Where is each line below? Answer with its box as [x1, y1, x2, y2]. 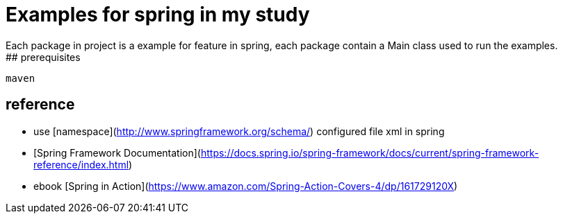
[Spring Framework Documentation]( [33, 146, 201, 159]
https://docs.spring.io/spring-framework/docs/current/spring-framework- [200, 146, 539, 159]
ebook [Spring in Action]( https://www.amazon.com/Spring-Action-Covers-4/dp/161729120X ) [33, 179, 458, 192]
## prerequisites [6, 51, 81, 63]
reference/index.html [33, 158, 129, 170]
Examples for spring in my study [6, 3, 310, 26]
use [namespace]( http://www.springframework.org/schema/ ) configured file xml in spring [33, 125, 445, 137]
